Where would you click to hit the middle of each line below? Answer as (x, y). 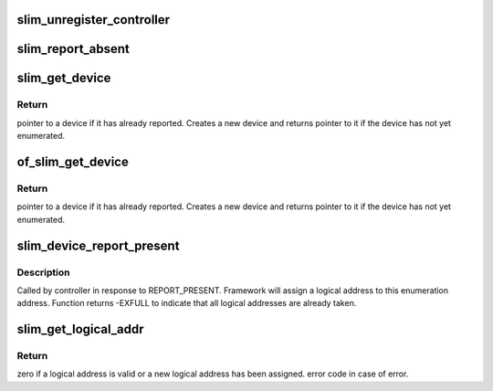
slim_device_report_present (98, 245)
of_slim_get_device (73, 162)
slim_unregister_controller (94, 20)
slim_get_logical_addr (81, 329)
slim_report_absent (73, 49)
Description (43, 272)
